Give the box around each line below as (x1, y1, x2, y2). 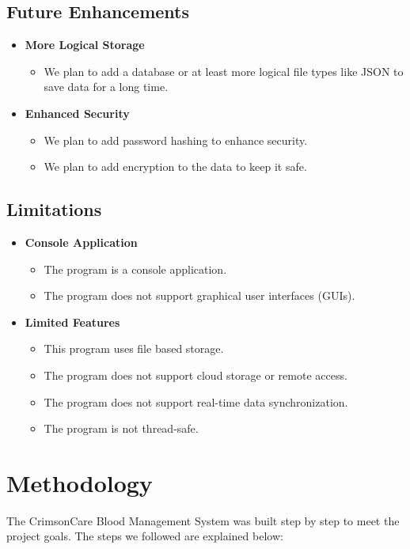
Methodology (6, 466, 153, 498)
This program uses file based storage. (44, 340, 224, 357)
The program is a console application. (44, 260, 227, 277)
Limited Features (25, 313, 120, 330)
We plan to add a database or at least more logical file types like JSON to (44, 62, 404, 79)
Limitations (6, 197, 102, 221)
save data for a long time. (44, 78, 169, 95)
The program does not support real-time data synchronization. (44, 393, 348, 410)
